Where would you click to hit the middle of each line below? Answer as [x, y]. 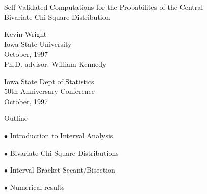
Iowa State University [38, 44]
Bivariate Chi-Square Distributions [64, 152]
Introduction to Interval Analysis [61, 135]
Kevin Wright [25, 34]
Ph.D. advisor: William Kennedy [55, 64]
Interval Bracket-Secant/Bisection [62, 170]
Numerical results [37, 187]
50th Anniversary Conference [49, 91]
